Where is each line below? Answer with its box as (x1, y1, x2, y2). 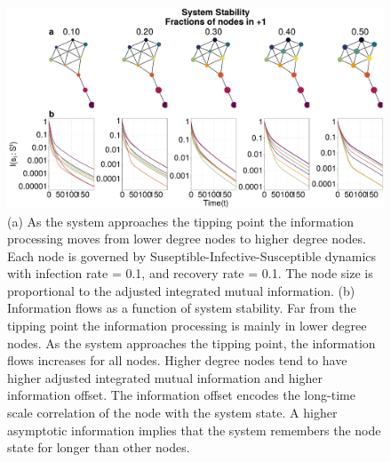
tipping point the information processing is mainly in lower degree (7, 316, 367, 335)
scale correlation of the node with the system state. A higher (7, 403, 338, 422)
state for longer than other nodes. (7, 438, 190, 457)
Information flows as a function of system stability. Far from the (7, 299, 356, 317)
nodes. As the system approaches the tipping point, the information (7, 333, 376, 352)
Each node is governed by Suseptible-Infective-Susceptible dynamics (7, 246, 377, 265)
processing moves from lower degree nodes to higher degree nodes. (7, 229, 366, 248)
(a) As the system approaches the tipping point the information (7, 211, 355, 230)
